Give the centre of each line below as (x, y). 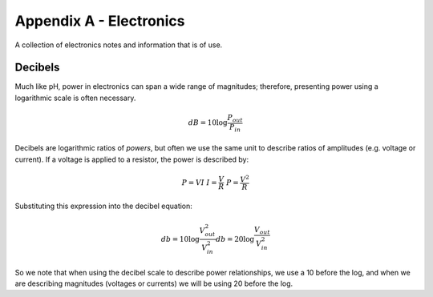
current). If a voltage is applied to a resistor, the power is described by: (132, 159)
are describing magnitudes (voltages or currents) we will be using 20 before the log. (154, 283)
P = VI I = (199, 183)
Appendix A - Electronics (100, 21)
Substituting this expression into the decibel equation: (103, 206)
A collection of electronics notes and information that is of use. (119, 45)
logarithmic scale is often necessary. (75, 98)
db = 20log (235, 239)
